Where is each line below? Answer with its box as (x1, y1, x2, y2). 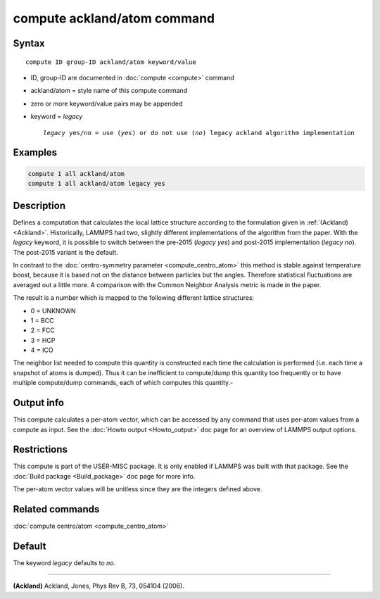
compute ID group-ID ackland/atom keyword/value (25, 58, 196, 66)
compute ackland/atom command (13, 11, 215, 26)
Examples (13, 146, 58, 158)
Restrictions (13, 443, 68, 455)
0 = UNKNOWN (30, 306, 76, 315)
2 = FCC (30, 326, 56, 334)
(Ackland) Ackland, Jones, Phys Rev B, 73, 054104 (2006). (13, 581, 184, 591)
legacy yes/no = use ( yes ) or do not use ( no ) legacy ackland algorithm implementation (43, 129, 355, 137)
